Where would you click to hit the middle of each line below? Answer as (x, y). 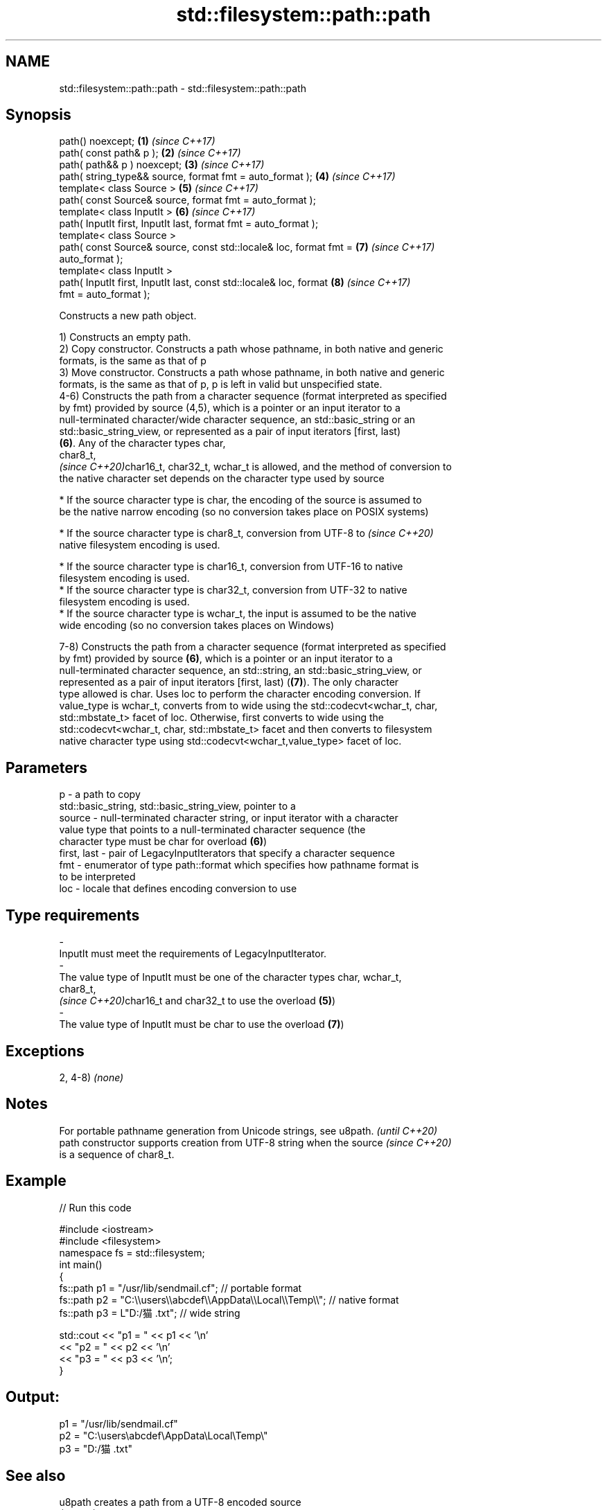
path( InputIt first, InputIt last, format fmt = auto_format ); (189, 224)
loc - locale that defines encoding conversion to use (178, 889)
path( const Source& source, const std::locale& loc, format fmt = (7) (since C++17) (247, 247)
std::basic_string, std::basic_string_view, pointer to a (177, 806)
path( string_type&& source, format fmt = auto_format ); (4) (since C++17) (227, 177)
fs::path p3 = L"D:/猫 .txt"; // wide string (150, 1313)
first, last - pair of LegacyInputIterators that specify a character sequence (227, 853)
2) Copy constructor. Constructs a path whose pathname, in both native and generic (251, 349)
